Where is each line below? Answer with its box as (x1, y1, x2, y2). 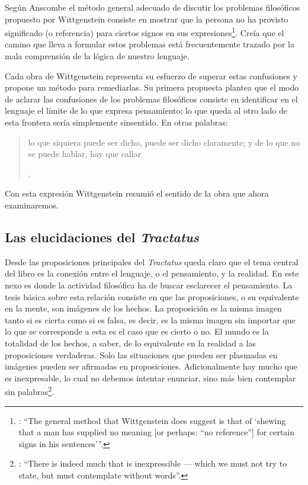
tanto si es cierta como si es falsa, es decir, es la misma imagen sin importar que (5, 313, 296, 326)
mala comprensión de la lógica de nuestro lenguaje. (5, 50, 190, 62)
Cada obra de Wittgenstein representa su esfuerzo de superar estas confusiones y (5, 69, 298, 82)
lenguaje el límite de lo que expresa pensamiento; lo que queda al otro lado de (5, 104, 287, 117)
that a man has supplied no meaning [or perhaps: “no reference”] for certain (18, 426, 295, 438)
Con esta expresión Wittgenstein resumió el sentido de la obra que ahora (5, 187, 269, 200)
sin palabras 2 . (5, 384, 54, 397)
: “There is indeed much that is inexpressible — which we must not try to (18, 457, 287, 470)
